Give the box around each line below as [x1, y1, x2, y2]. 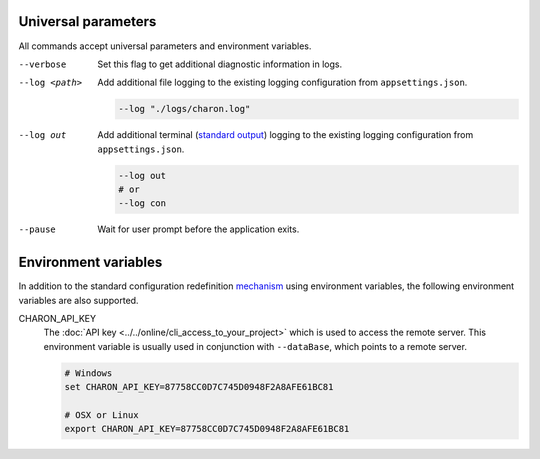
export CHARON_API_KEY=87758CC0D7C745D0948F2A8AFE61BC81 [64, 423, 350, 435]
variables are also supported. [18, 294, 139, 306]
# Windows [64, 367, 113, 379]
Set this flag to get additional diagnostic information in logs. [97, 58, 343, 70]
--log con [118, 198, 167, 209]
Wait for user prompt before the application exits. [97, 223, 300, 235]
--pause [18, 224, 57, 235]
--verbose [18, 58, 67, 70]
